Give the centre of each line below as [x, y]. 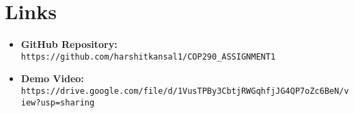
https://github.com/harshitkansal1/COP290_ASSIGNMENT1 [148, 56]
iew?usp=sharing [58, 102]
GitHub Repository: [69, 44]
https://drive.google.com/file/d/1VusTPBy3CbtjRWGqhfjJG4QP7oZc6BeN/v [185, 91]
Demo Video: [52, 78]
